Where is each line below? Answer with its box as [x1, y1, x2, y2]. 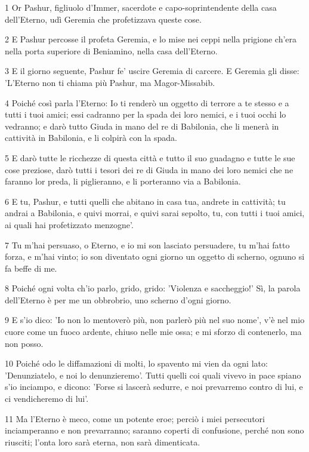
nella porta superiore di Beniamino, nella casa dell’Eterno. [5, 44, 218, 57]
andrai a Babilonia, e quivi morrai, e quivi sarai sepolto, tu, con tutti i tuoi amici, [5, 207, 305, 219]
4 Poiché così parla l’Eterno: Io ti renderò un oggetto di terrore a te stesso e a [5, 96, 289, 109]
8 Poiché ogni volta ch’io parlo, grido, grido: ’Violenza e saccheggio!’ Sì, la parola [5, 282, 301, 294]
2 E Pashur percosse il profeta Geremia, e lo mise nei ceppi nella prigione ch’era [5, 33, 297, 45]
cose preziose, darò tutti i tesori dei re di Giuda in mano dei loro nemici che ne [5, 163, 293, 176]
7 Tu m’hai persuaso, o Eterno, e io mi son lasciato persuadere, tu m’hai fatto [5, 238, 290, 251]
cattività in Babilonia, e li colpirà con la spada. [5, 131, 177, 144]
